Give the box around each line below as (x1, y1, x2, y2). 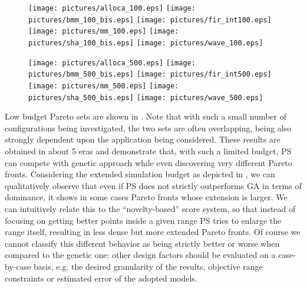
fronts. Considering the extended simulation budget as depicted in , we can (5, 168, 275, 180)
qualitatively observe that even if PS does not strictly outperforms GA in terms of (5, 179, 302, 191)
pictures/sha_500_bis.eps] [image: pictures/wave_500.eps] (28, 93, 263, 102)
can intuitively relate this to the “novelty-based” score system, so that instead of (5, 203, 296, 214)
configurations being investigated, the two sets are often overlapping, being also (5, 121, 292, 134)
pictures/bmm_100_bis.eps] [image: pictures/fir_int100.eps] (28, 15, 272, 24)
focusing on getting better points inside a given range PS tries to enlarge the (5, 214, 282, 226)
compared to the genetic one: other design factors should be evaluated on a (5, 249, 276, 261)
